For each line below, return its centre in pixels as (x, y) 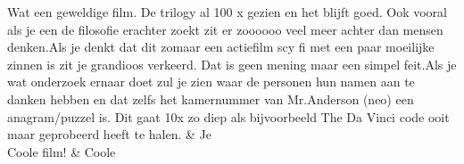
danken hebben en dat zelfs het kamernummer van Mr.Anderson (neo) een (211, 98)
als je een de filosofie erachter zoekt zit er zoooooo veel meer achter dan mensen (225, 29)
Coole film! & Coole (62, 151)
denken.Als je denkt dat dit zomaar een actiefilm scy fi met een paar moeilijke (221, 47)
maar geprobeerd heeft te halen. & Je (109, 134)
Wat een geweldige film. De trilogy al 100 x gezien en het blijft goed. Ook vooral (227, 12)
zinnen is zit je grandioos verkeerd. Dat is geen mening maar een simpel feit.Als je (232, 64)
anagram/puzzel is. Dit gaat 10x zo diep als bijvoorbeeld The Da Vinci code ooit (228, 116)
